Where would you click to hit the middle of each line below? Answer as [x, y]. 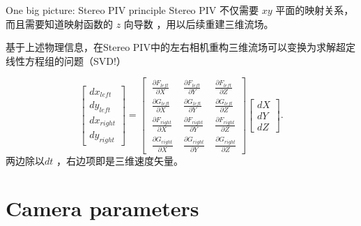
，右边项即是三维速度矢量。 [120, 160]
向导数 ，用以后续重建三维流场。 [199, 23]
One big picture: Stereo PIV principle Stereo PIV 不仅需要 [132, 10]
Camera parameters [102, 208]
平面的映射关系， [315, 10]
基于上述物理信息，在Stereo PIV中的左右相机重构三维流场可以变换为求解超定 [180, 47]
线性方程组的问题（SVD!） [66, 60]
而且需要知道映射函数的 [59, 23]
